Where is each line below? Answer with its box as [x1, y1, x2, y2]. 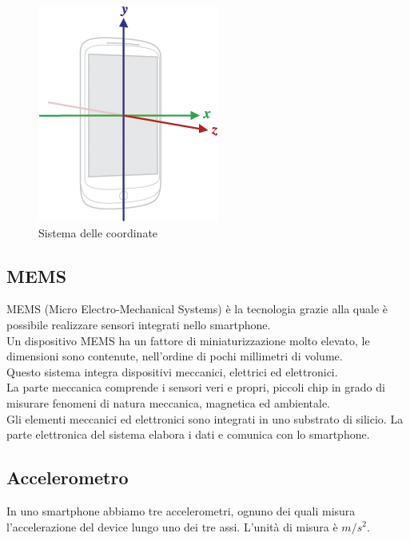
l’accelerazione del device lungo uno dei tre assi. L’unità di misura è [6, 518, 338, 535]
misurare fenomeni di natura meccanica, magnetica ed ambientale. [6, 394, 331, 411]
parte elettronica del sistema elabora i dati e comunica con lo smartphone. [6, 426, 370, 443]
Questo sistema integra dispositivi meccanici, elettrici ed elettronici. [6, 363, 338, 380]
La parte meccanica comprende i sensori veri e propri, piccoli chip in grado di [6, 379, 385, 396]
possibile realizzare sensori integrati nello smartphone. [6, 316, 271, 332]
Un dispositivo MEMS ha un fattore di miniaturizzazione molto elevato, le [6, 332, 370, 348]
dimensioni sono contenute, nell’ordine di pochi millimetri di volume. [6, 348, 343, 364]
